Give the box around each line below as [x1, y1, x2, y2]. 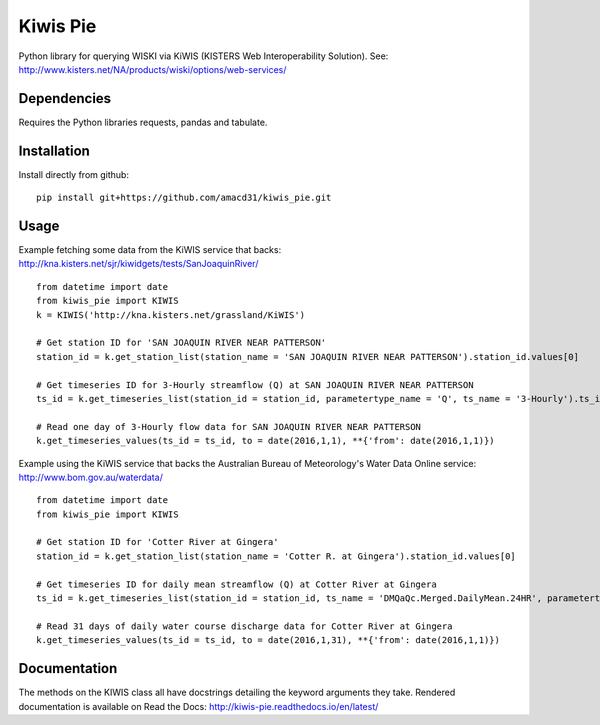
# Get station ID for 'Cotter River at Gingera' [36, 536, 279, 548]
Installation [18, 142, 90, 159]
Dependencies [18, 90, 112, 107]
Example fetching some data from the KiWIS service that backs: [18, 244, 282, 256]
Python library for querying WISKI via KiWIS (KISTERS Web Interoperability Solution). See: [18, 50, 389, 62]
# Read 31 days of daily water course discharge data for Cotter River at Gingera [36, 620, 453, 632]
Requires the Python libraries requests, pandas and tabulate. [18, 116, 268, 128]
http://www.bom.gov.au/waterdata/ [18, 471, 164, 483]
